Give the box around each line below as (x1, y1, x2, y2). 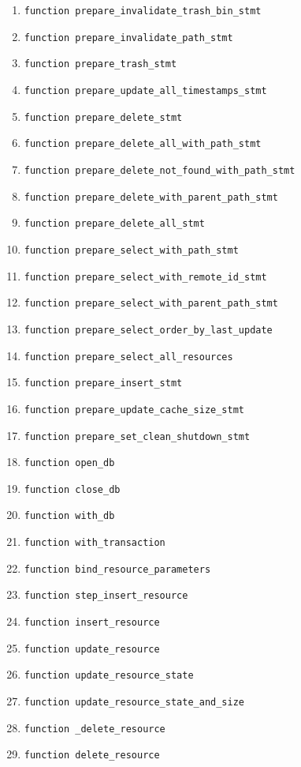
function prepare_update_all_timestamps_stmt (24, 85, 267, 96)
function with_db (24, 510, 115, 522)
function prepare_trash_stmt (24, 58, 177, 70)
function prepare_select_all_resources (24, 351, 233, 363)
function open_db (24, 457, 115, 469)
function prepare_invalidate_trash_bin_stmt (24, 6, 262, 17)
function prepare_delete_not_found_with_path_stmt (24, 164, 295, 176)
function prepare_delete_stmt (24, 111, 183, 123)
